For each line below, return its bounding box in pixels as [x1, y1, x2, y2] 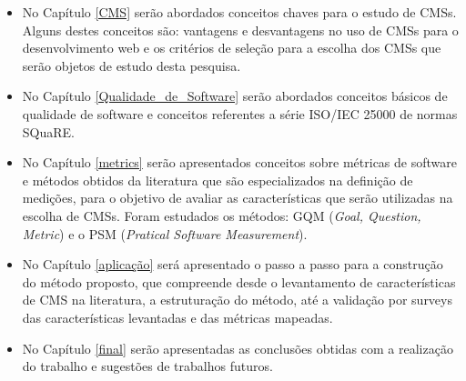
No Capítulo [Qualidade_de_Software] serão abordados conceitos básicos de [22, 86, 448, 105]
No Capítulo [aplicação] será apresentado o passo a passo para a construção [22, 255, 443, 274]
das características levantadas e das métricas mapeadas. [22, 307, 333, 326]
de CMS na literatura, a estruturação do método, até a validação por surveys [22, 290, 452, 309]
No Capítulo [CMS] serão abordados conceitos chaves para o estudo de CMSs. [22, 3, 457, 21]
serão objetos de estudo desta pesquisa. [22, 55, 241, 75]
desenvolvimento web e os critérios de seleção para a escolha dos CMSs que [22, 38, 441, 57]
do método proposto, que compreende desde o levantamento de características [22, 272, 456, 291]
